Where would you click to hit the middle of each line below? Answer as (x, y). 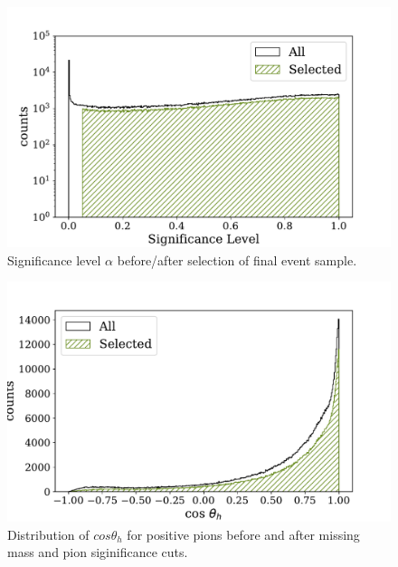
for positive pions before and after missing (243, 534)
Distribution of (48, 534)
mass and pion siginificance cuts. (98, 552)
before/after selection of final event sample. (237, 259)
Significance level (54, 259)
